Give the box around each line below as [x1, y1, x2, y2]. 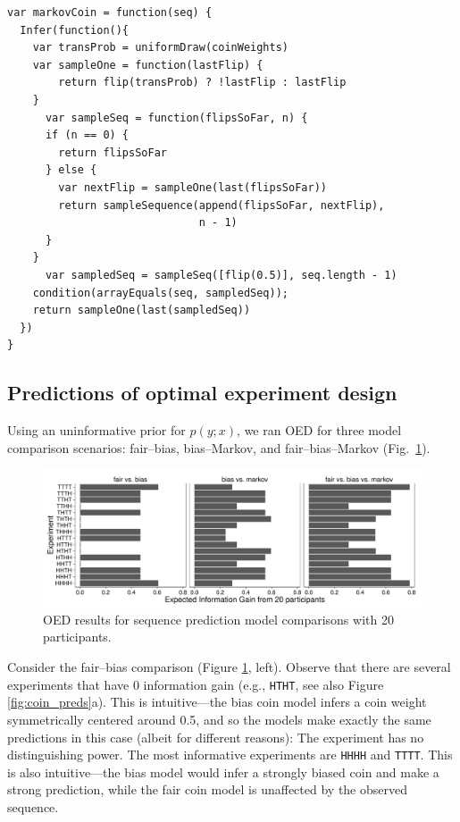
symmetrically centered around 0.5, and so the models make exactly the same [7, 709, 431, 728]
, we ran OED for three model [237, 421, 402, 440]
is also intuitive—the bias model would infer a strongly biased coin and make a [7, 762, 439, 781]
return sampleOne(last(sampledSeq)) [32, 304, 251, 317]
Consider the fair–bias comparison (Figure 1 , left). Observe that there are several [7, 658, 451, 676]
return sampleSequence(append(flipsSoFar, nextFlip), [58, 198, 385, 212]
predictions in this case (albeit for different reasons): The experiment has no [7, 727, 424, 746]
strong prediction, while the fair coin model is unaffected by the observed [7, 780, 407, 799]
